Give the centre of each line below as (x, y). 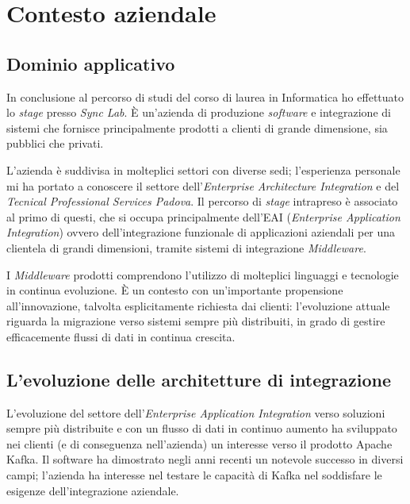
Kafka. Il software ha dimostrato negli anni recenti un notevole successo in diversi (205, 459)
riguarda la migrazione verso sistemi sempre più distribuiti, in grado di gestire (196, 321)
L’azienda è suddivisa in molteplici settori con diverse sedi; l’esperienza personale (203, 169)
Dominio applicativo (91, 63)
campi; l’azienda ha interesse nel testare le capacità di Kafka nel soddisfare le (194, 475)
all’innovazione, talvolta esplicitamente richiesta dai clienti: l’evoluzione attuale (198, 305)
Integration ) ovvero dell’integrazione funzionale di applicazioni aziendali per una (201, 232)
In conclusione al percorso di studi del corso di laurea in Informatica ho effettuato (205, 96)
